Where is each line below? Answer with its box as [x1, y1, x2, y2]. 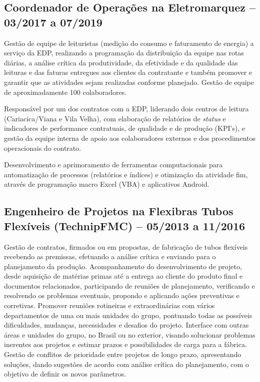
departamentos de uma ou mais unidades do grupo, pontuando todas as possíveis [4, 310, 252, 320]
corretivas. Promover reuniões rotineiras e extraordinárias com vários [4, 300, 215, 311]
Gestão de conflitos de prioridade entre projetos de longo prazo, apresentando [4, 349, 241, 360]
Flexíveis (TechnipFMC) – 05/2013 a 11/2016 [4, 218, 245, 233]
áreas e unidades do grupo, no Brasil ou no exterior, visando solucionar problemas [4, 329, 255, 340]
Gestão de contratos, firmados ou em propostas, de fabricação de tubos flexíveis [4, 241, 248, 252]
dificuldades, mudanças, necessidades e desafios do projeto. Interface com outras [4, 320, 249, 330]
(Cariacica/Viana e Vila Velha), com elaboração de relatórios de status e [4, 113, 226, 123]
